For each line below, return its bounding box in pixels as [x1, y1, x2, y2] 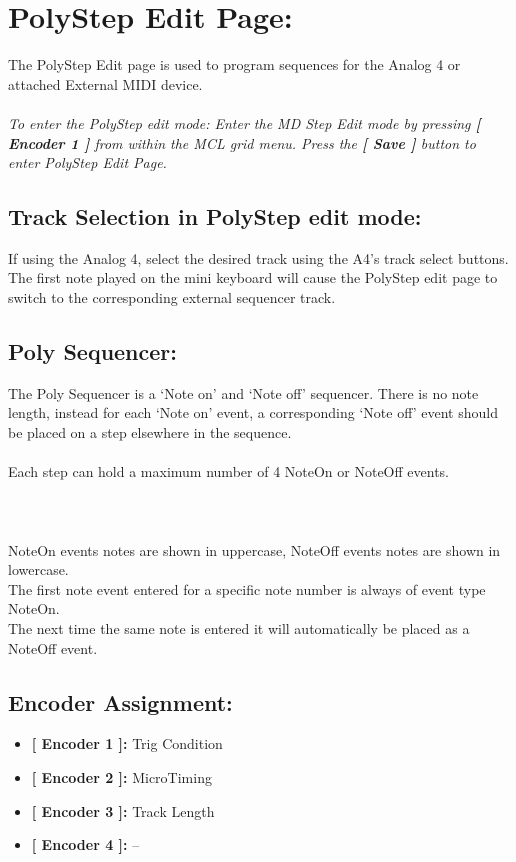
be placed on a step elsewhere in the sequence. [8, 422, 292, 443]
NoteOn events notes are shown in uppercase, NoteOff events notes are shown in [8, 539, 501, 560]
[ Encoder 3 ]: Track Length [31, 800, 215, 821]
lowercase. [8, 559, 69, 580]
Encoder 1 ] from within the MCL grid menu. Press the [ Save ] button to [8, 132, 476, 153]
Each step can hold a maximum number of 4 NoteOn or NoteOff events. [8, 461, 449, 482]
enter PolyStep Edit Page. [8, 152, 167, 173]
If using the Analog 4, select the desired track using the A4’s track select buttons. [8, 247, 509, 268]
